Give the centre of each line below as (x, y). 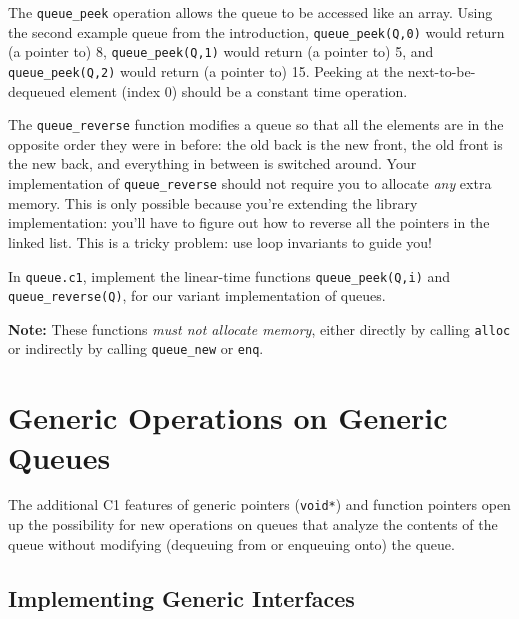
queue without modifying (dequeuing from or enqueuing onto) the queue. (231, 543)
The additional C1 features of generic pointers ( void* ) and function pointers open (259, 504)
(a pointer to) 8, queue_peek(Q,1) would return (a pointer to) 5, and (221, 51)
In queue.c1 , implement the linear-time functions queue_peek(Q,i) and (229, 275)
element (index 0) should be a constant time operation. (238, 90)
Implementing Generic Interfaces (181, 597)
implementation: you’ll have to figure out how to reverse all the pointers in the (249, 222)
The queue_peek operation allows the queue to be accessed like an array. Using (250, 12)
